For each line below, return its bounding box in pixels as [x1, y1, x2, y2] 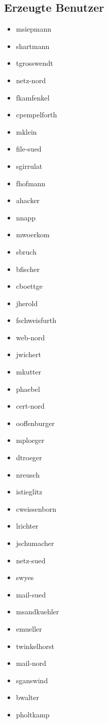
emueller [16, 623, 42, 634]
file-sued [16, 143, 42, 154]
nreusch [16, 469, 40, 480]
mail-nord [16, 658, 46, 668]
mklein [16, 126, 37, 137]
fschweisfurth [16, 315, 56, 326]
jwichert [16, 349, 41, 360]
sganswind [16, 675, 48, 685]
